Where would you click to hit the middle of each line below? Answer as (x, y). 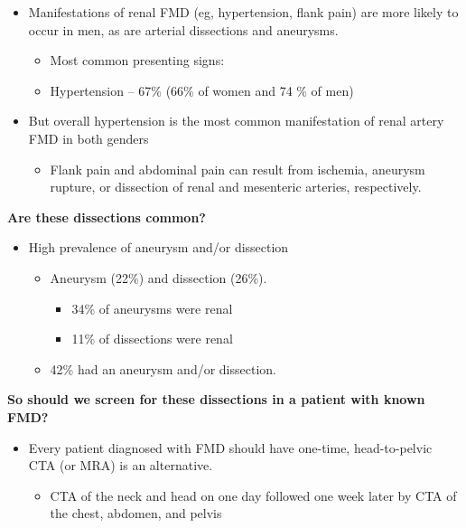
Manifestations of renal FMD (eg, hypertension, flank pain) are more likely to (243, 12)
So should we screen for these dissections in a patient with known (216, 399)
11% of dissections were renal (152, 339)
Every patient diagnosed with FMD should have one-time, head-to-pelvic (230, 447)
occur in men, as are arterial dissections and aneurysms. (183, 29)
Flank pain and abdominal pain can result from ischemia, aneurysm (238, 169)
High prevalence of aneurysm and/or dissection (158, 247)
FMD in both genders (89, 138)
